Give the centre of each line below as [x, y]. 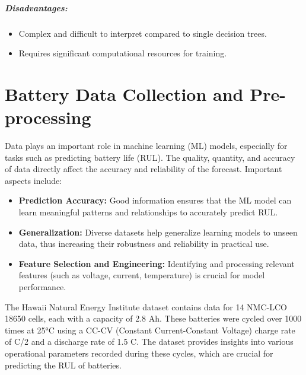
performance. [42, 287]
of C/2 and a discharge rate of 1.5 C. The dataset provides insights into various [149, 341]
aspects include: [34, 180]
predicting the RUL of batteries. [63, 365]
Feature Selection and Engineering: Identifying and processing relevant [157, 263]
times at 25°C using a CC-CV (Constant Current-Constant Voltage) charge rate [150, 330]
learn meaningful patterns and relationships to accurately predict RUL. [148, 212]
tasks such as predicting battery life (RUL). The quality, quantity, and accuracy [150, 157]
